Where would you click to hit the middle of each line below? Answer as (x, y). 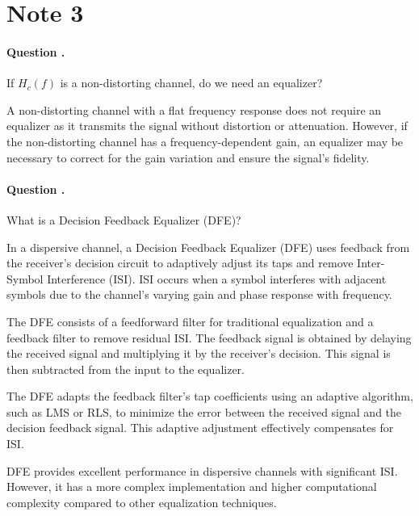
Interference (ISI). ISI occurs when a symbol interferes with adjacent (217, 278)
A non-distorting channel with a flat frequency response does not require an (194, 109)
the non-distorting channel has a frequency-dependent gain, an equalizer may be (205, 141)
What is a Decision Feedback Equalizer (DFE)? (124, 219)
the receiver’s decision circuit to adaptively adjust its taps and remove (180, 263)
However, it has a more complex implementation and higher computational (192, 487)
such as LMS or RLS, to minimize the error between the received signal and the (204, 411)
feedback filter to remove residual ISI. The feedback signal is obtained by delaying (209, 337)
